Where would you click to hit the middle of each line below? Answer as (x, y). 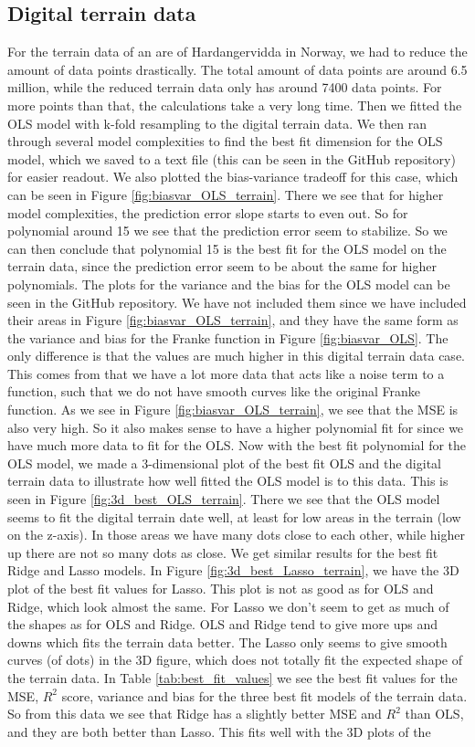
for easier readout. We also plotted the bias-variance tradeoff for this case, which (233, 177)
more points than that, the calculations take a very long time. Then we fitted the (235, 105)
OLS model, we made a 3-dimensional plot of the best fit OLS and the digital (224, 463)
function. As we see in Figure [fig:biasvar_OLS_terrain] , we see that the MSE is (233, 410)
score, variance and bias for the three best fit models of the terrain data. (264, 695)
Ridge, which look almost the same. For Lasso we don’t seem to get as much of (228, 606)
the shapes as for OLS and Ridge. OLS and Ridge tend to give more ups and (222, 624)
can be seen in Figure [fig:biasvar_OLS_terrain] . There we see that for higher (226, 194)
